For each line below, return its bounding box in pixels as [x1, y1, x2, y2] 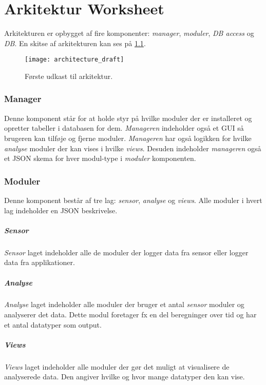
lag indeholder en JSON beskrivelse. [4, 205, 118, 215]
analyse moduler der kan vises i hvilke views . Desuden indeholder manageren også [4, 143, 261, 153]
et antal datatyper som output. [4, 319, 102, 330]
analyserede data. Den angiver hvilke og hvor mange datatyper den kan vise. [4, 371, 245, 382]
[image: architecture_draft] [25, 56, 124, 64]
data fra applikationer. [4, 257, 75, 268]
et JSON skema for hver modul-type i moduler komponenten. [4, 153, 196, 164]
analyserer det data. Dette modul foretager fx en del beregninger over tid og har [4, 309, 257, 320]
